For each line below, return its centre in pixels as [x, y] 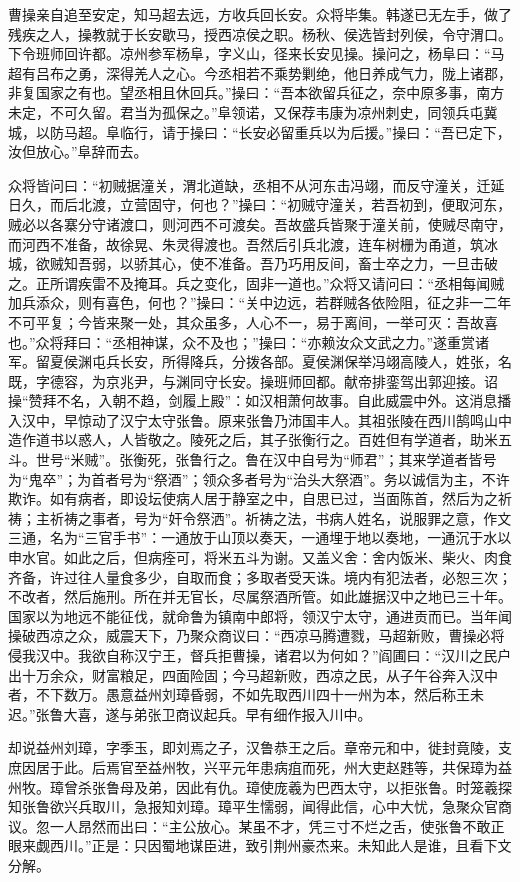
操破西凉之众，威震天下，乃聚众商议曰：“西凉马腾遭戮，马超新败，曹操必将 [256, 635]
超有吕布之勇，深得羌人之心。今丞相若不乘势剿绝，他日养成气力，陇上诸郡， [260, 72]
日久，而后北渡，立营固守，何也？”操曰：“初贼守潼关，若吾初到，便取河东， [260, 204]
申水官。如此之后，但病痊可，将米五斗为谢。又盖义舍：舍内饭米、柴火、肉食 [260, 557]
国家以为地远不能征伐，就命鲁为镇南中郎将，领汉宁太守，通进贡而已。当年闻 [260, 615]
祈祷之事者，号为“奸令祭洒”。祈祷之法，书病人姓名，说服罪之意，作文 [280, 517]
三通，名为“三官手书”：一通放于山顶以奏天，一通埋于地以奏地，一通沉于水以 [260, 537]
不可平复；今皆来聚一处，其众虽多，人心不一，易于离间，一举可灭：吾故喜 [253, 321]
